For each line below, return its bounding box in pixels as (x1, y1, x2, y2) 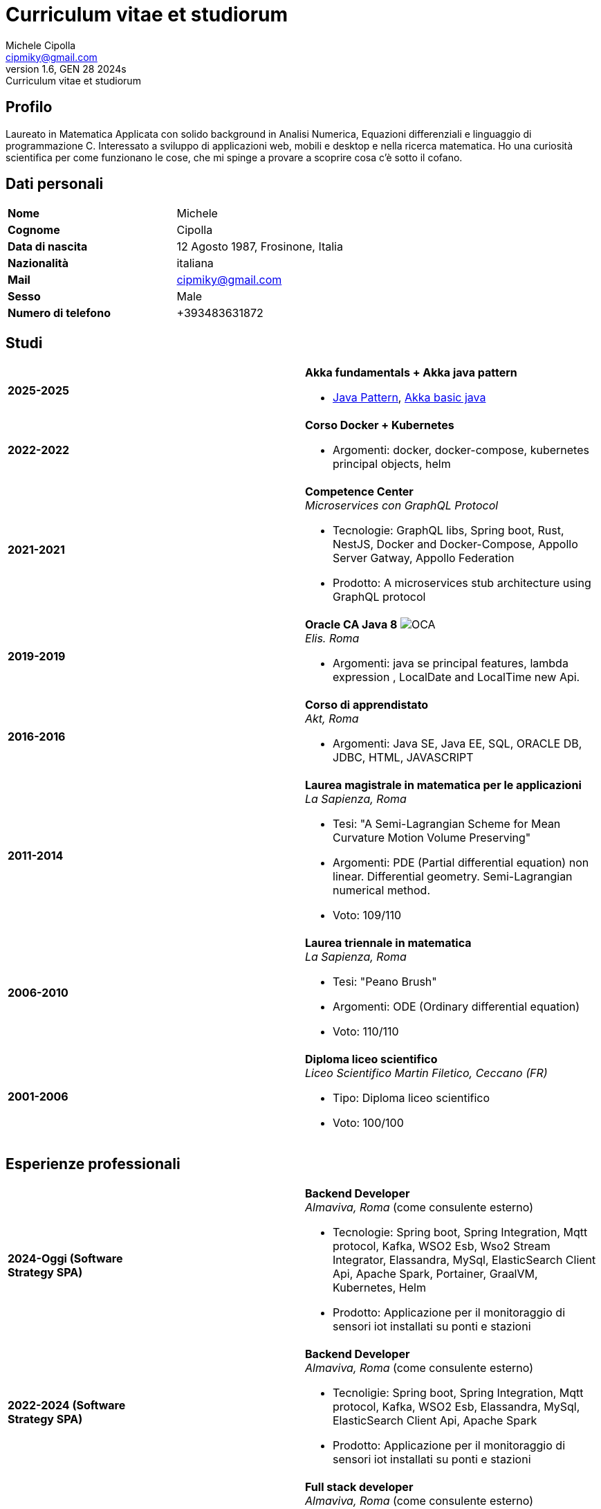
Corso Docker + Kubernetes (305, 418, 454, 433)
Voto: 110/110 (333, 1024, 399, 1039)
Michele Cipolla (6, 39, 76, 51)
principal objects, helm (333, 457, 451, 471)
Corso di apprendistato (305, 698, 429, 712)
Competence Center (305, 485, 414, 499)
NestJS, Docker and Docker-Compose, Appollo (333, 537, 578, 552)
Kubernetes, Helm (333, 1281, 426, 1295)
